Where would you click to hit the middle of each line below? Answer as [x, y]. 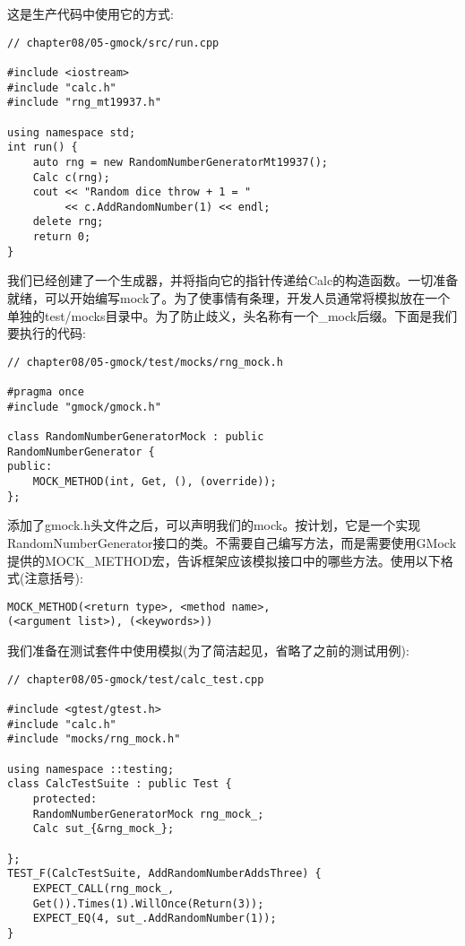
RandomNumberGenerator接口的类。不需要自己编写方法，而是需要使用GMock [232, 542]
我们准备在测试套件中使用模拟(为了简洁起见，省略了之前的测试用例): [208, 651]
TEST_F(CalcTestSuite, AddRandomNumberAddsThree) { [164, 874]
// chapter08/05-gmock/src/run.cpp [113, 43]
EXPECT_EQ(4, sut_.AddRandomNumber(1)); [155, 919]
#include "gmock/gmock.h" [84, 407]
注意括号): [54, 578]
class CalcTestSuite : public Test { [120, 784]
